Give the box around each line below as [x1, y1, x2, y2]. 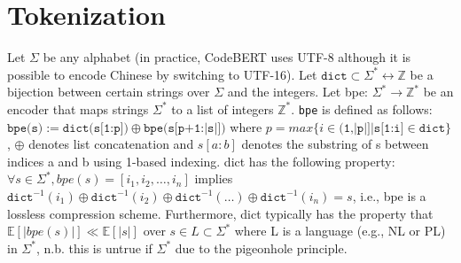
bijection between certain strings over [7, 82, 210, 101]
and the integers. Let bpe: [227, 82, 368, 101]
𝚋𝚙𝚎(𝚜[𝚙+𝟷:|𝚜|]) [144, 121, 226, 135]
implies [194, 169, 233, 188]
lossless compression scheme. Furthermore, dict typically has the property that [7, 204, 434, 222]
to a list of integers [171, 99, 274, 118]
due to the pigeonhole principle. [175, 238, 348, 257]
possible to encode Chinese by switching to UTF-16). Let [7, 65, 317, 83]
